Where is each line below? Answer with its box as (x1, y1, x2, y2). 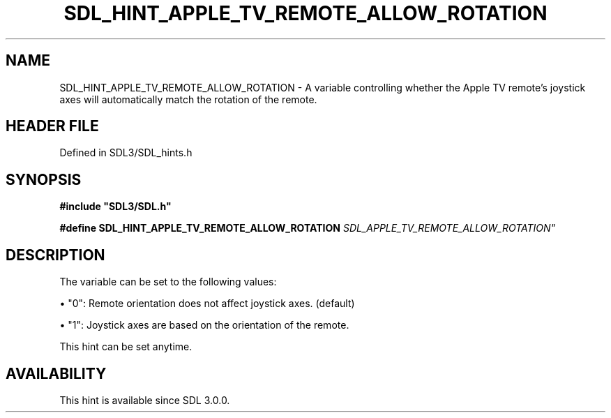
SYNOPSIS (6, 170, 82, 188)
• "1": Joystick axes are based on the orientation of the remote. (59, 319, 349, 331)
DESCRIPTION (6, 246, 105, 264)
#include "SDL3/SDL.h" (59, 200, 172, 213)
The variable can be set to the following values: (59, 276, 277, 288)
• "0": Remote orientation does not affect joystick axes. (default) (59, 297, 355, 310)
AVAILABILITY (6, 364, 107, 382)
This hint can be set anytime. (59, 341, 193, 353)
